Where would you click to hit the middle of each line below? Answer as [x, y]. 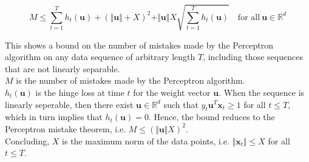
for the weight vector [172, 92]
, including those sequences [253, 57]
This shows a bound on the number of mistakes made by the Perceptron [139, 45]
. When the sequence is [262, 92]
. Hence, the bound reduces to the [212, 117]
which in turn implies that [54, 117]
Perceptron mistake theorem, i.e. [66, 128]
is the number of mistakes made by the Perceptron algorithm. [131, 80]
